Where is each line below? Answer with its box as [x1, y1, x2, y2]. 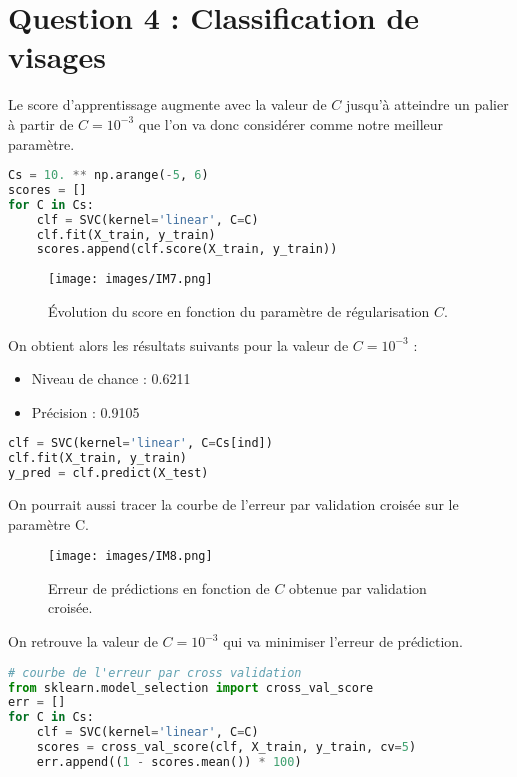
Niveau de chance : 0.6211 [31, 368, 191, 389]
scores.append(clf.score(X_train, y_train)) [36, 242, 338, 257]
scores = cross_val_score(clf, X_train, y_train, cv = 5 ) [36, 740, 417, 754]
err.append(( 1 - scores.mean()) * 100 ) [36, 754, 302, 769]
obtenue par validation [289, 577, 427, 598]
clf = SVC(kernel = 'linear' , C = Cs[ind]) [8, 436, 273, 451]
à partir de [8, 113, 74, 134]
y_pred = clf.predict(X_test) [8, 466, 209, 481]
